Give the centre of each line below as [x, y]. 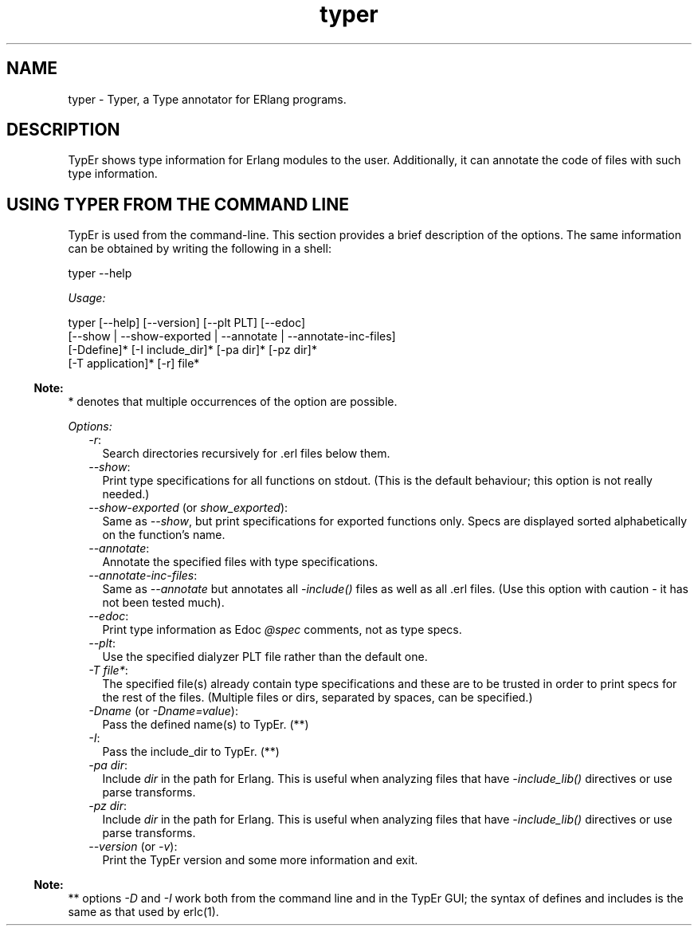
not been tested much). [163, 603]
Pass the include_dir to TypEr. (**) [191, 752]
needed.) [126, 494]
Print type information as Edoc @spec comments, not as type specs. [282, 630]
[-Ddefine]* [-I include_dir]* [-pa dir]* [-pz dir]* [192, 350]
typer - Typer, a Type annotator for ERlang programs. [207, 99]
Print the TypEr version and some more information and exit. [260, 860]
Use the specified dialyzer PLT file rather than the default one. [265, 657]
